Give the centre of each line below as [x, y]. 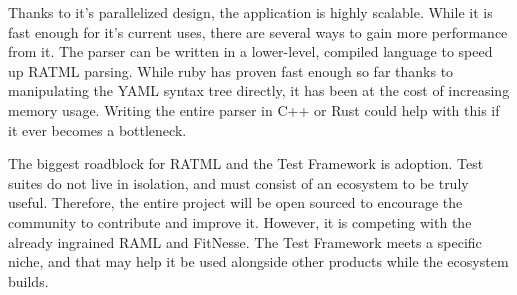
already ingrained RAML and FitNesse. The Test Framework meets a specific [245, 241]
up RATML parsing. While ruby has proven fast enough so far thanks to [231, 70]
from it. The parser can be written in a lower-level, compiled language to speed [250, 51]
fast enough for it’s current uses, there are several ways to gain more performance [258, 31]
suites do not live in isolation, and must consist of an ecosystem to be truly [238, 182]
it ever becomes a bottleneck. [97, 129]
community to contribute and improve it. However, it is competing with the [240, 221]
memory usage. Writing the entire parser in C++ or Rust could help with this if [254, 109]
